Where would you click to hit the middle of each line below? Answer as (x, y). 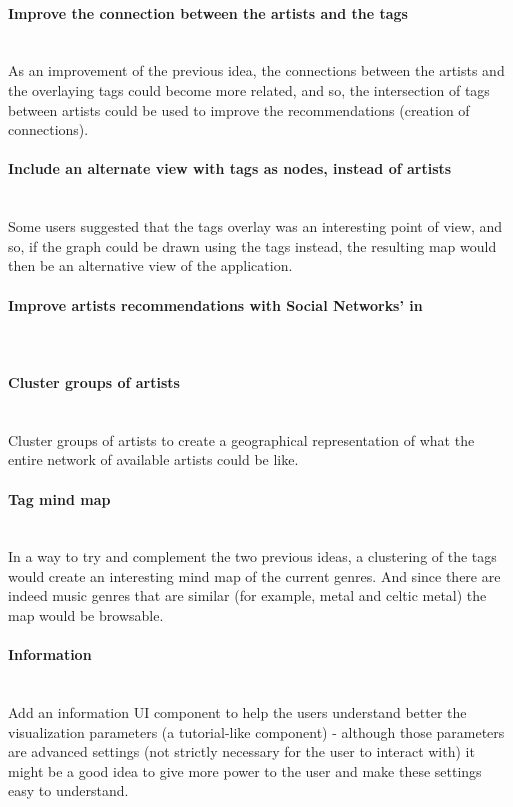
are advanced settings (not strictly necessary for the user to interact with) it (241, 751)
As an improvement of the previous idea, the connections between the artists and (256, 70)
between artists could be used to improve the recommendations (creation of (239, 109)
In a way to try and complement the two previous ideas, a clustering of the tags (252, 556)
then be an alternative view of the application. (150, 265)
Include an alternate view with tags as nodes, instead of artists (230, 168)
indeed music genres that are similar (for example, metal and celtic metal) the (247, 595)
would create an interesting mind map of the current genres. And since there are (254, 575)
